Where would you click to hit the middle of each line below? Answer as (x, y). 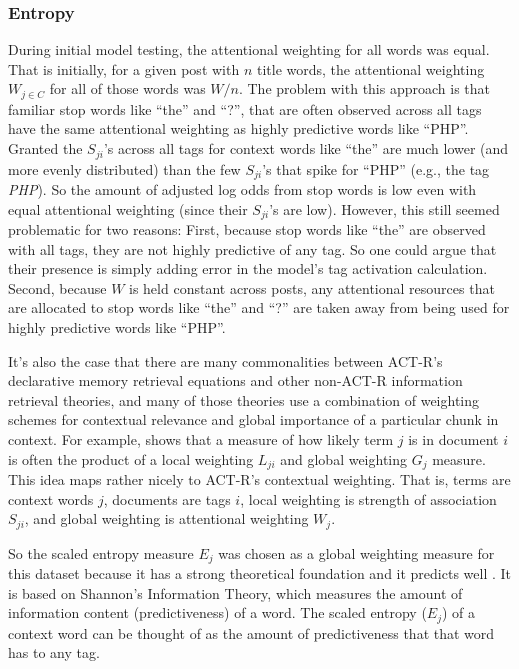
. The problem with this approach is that (364, 88)
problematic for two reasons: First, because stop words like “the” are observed (247, 229)
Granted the (45, 148)
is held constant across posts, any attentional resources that (312, 287)
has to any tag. (54, 652)
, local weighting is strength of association (368, 498)
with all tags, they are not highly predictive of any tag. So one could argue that (252, 248)
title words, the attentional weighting (370, 68)
